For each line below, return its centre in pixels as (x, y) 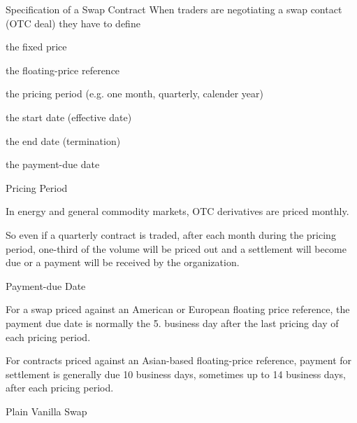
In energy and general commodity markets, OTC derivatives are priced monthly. (177, 211)
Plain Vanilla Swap (46, 411)
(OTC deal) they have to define (73, 23)
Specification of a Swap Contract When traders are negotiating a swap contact (174, 9)
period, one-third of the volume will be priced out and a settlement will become (176, 248)
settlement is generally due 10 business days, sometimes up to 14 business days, (176, 374)
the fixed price (36, 47)
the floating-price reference (63, 70)
